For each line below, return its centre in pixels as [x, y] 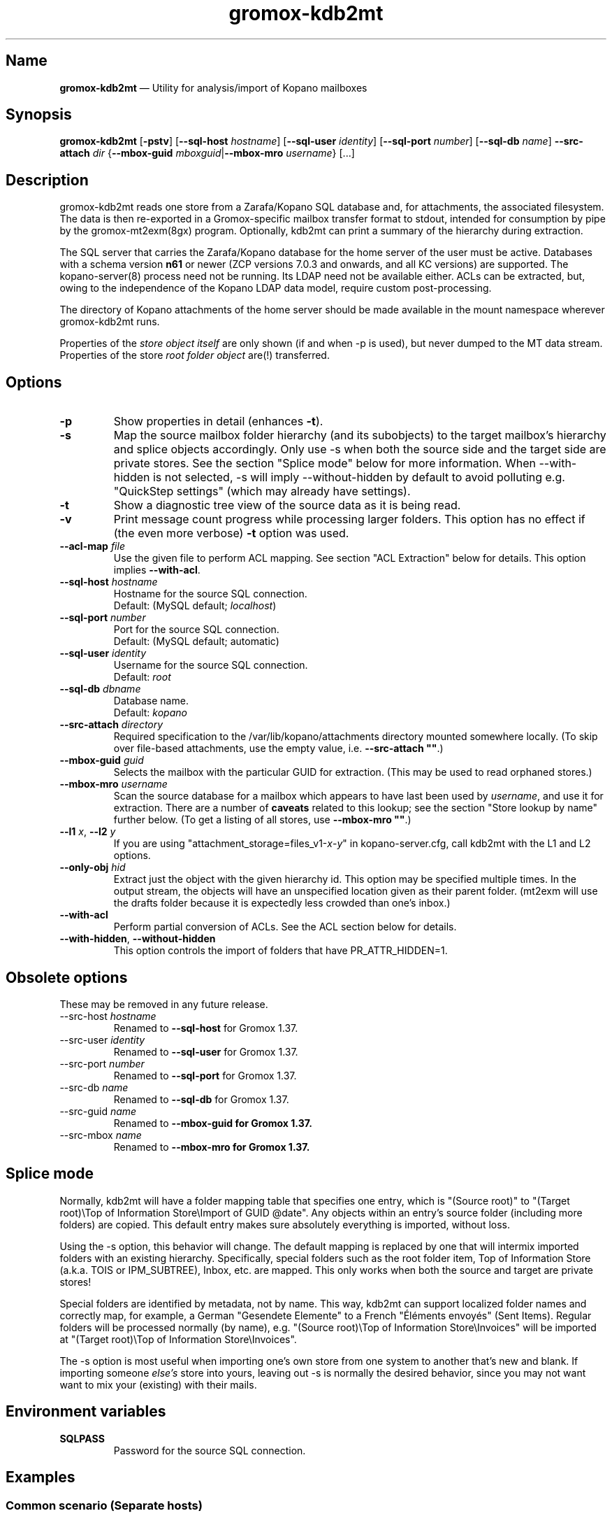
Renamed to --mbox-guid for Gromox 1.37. [213, 1123]
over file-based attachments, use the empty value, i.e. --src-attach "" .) [278, 749]
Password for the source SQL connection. [210, 1450]
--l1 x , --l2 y [88, 832]
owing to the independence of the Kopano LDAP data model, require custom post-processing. [276, 288]
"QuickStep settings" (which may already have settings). [262, 491]
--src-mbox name [101, 1135]
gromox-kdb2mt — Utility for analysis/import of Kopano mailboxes [213, 87]
